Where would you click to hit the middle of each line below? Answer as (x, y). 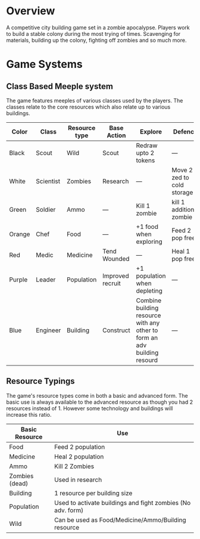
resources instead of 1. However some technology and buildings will (90, 408)
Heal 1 (181, 251)
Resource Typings (41, 381)
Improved (115, 275)
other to (147, 330)
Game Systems (44, 64)
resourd (147, 360)
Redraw (147, 145)
